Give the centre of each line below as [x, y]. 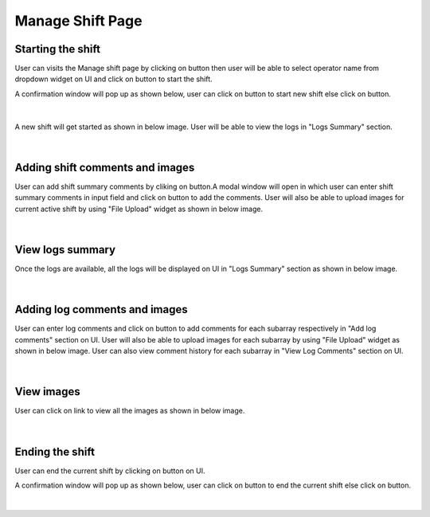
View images [48, 392]
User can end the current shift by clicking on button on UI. [110, 471]
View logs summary [65, 250]
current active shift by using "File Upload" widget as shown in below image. [139, 209]
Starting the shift [58, 49]
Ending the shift [55, 451]
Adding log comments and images [101, 309]
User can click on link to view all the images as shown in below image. [130, 411]
